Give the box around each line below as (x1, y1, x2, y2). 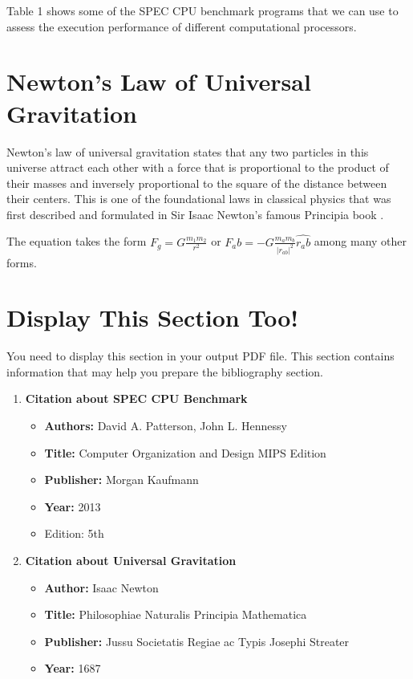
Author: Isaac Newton (44, 579, 159, 596)
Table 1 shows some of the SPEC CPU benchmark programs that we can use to (6, 2, 399, 18)
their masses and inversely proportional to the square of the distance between (6, 174, 387, 191)
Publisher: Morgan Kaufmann (44, 471, 199, 488)
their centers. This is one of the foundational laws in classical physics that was (6, 190, 391, 207)
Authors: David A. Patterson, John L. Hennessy (44, 417, 287, 434)
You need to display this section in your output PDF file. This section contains (6, 348, 395, 364)
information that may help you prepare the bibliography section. (6, 363, 324, 380)
